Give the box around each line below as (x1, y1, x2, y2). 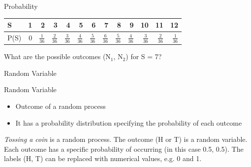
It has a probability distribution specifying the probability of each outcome (15, 117, 242, 128)
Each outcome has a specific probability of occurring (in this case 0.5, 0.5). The (4, 143, 244, 154)
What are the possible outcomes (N (4, 51, 111, 62)
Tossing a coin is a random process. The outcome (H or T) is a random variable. (4, 134, 248, 144)
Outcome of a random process (15, 101, 106, 111)
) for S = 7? (125, 51, 162, 62)
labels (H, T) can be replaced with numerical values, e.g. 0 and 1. (4, 153, 202, 164)
